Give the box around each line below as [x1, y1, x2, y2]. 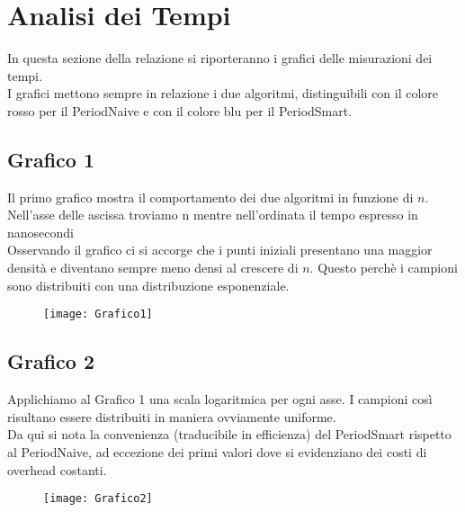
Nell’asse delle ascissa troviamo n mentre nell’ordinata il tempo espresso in [7, 205, 418, 224]
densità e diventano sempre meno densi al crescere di [7, 258, 299, 277]
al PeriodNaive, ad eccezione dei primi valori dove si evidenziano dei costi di [7, 442, 427, 461]
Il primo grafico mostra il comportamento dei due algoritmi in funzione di [7, 187, 414, 206]
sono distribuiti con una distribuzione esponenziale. [7, 275, 290, 294]
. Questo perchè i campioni [309, 258, 458, 277]
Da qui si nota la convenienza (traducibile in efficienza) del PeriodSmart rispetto [7, 425, 452, 444]
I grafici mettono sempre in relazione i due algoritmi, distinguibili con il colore [7, 84, 439, 103]
